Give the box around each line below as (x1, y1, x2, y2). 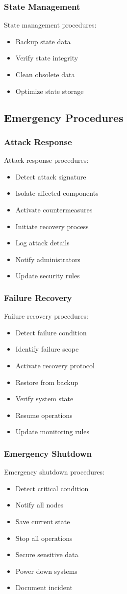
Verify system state (15, 393, 74, 404)
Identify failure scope (15, 344, 79, 354)
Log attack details (15, 238, 70, 248)
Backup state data (15, 36, 71, 46)
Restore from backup (15, 377, 78, 387)
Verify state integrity (15, 53, 78, 63)
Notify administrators (15, 254, 80, 264)
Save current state (15, 516, 70, 526)
